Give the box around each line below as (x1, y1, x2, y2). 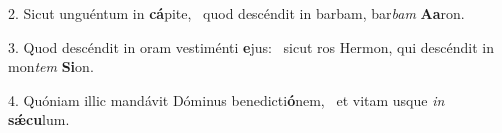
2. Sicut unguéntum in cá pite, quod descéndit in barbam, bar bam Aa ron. (8, 3, 465, 23)
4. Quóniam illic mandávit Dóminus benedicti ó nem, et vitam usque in (8, 89, 445, 110)
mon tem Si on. (8, 56, 94, 77)
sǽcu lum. (8, 109, 70, 130)
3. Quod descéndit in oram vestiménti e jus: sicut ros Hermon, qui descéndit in (8, 36, 494, 57)
